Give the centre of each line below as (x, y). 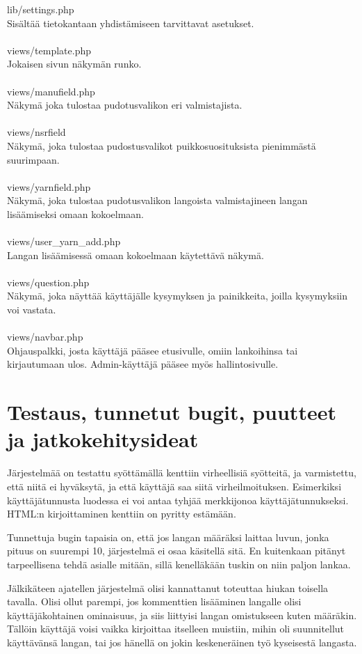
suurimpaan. (33, 159)
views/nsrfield (36, 132)
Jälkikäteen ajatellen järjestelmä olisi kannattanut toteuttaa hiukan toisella (168, 587)
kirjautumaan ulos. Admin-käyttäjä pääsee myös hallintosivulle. (143, 364)
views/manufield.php (51, 91)
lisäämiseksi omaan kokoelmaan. (75, 213)
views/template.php (49, 50)
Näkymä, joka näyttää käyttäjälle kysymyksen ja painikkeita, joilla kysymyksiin (177, 296)
